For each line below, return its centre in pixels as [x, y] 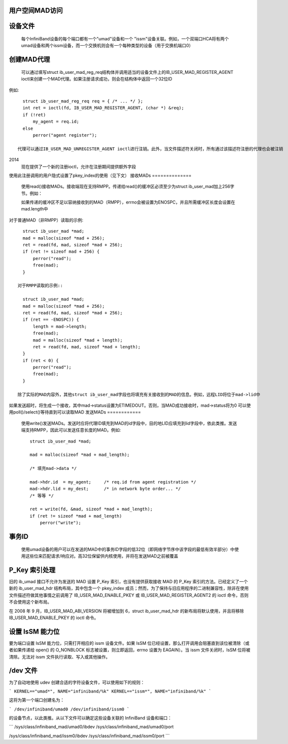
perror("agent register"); [65, 135]
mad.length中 [34, 209]
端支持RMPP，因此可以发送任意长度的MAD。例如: [71, 430]
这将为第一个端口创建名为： [37, 700]
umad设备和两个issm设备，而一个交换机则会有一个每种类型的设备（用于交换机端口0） [107, 46]
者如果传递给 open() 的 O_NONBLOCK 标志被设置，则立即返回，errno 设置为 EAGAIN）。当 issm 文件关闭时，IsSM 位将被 [130, 650]
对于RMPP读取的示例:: [40, 286]
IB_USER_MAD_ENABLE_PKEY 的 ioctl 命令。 [54, 618]
